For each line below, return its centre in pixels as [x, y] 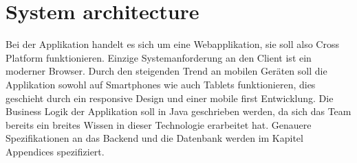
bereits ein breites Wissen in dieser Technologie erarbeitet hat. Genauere [159, 124]
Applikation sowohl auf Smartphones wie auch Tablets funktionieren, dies [161, 84]
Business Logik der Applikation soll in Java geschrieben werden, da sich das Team [178, 111]
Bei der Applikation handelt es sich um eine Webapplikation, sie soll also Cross [172, 44]
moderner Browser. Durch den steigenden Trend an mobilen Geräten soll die [166, 71]
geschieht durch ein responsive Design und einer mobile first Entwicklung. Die [170, 98]
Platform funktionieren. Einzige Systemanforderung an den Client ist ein [159, 57]
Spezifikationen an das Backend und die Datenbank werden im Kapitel [154, 138]
